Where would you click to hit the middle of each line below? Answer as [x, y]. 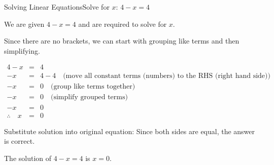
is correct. [20, 141]
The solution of [28, 158]
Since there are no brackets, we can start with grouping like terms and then [122, 41]
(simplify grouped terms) [89, 97]
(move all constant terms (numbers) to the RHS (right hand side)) [167, 76]
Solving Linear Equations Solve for [57, 7]
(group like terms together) [93, 87]
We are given [24, 24]
